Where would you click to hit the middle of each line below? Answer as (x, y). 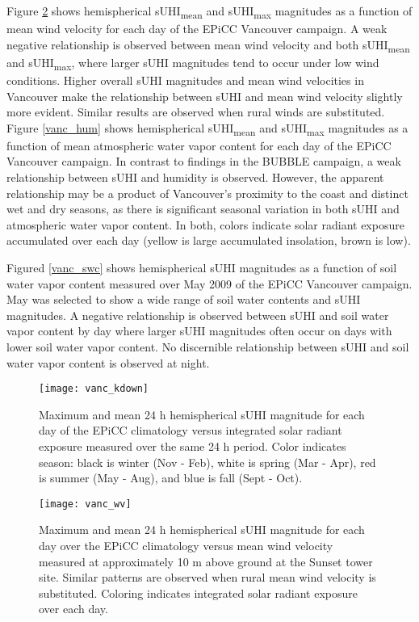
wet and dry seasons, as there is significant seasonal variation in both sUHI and (203, 209)
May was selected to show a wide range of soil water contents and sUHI (184, 299)
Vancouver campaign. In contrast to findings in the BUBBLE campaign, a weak (204, 161)
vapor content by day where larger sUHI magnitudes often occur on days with (199, 331)
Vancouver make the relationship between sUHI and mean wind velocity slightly (205, 96)
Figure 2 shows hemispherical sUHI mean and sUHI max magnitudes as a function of (209, 12)
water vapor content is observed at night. (108, 362)
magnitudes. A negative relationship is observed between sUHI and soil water (198, 315)
